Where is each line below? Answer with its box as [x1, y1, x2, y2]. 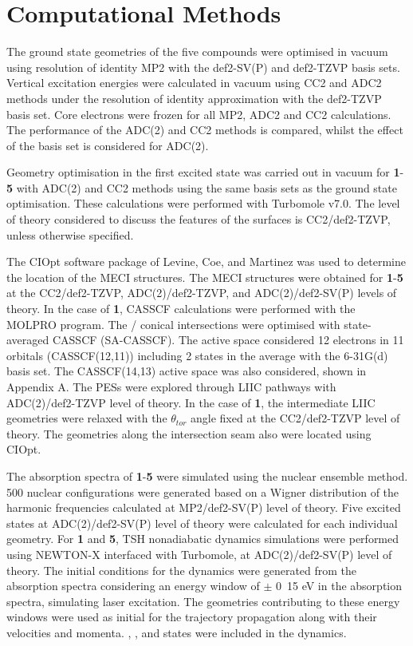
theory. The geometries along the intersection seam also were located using [6, 425, 372, 442]
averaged [6, 331, 49, 348]
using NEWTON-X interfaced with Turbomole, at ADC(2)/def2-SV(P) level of [6, 545, 392, 562]
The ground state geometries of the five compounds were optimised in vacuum [6, 43, 388, 60]
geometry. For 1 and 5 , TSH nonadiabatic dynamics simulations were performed [6, 530, 399, 547]
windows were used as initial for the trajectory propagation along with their [6, 608, 377, 625]
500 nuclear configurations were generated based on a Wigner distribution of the [6, 483, 399, 500]
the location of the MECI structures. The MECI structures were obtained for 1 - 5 [6, 268, 403, 285]
